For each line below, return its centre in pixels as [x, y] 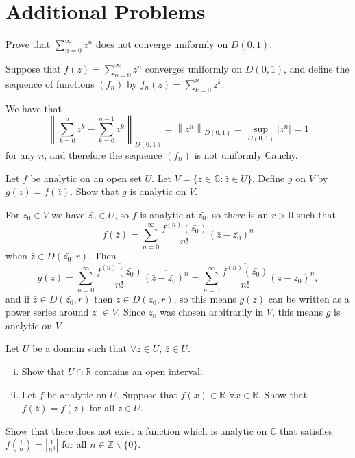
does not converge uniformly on [162, 44]
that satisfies [306, 430]
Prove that [28, 44]
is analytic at [168, 214]
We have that [34, 108]
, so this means [205, 298]
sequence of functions [50, 83]
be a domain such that [80, 348]
